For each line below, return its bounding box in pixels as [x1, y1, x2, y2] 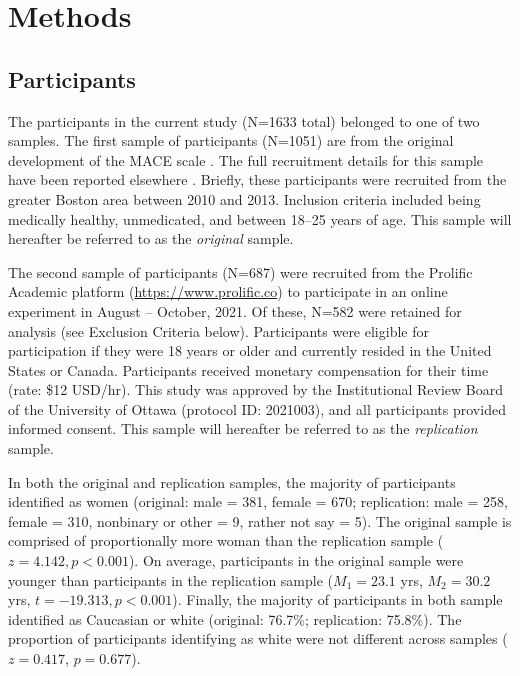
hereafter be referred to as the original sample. [8, 228, 294, 249]
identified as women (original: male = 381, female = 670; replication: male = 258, [8, 491, 508, 512]
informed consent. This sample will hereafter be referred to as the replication [8, 418, 478, 439]
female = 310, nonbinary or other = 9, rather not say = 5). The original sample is [8, 510, 512, 531]
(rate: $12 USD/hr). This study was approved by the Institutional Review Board [8, 379, 503, 400]
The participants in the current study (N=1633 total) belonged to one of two [8, 110, 480, 131]
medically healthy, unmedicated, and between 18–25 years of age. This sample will [8, 208, 512, 229]
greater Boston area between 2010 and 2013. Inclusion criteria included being [8, 188, 481, 209]
